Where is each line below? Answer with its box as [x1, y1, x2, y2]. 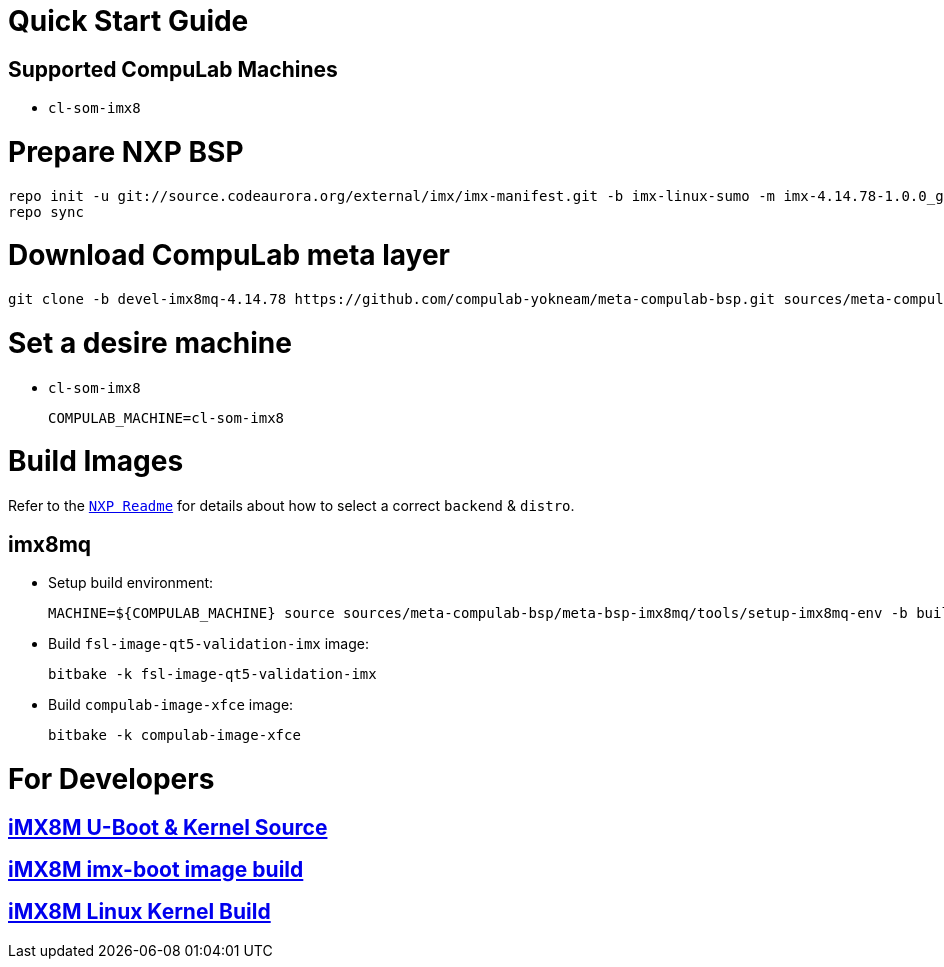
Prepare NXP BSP [8, 134, 244, 169]
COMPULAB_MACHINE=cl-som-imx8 [48, 409, 285, 426]
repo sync [8, 203, 84, 220]
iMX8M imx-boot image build [8, 856, 304, 882]
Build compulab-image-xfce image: [48, 696, 294, 714]
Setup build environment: [48, 574, 214, 592]
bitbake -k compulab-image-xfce [48, 727, 301, 744]
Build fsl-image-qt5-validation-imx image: [48, 635, 369, 653]
